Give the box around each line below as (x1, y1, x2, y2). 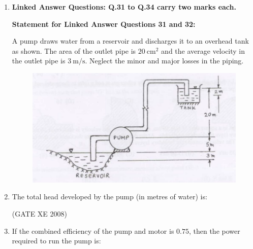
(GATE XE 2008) (12, 208, 68, 219)
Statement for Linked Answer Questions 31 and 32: (12, 18, 196, 29)
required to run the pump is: (12, 235, 101, 246)
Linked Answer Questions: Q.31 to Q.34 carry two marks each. (12, 2, 236, 12)
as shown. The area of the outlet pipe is (12, 45, 136, 56)
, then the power (188, 225, 240, 236)
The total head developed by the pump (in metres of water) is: (12, 191, 207, 202)
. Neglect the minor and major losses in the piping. (85, 55, 244, 66)
